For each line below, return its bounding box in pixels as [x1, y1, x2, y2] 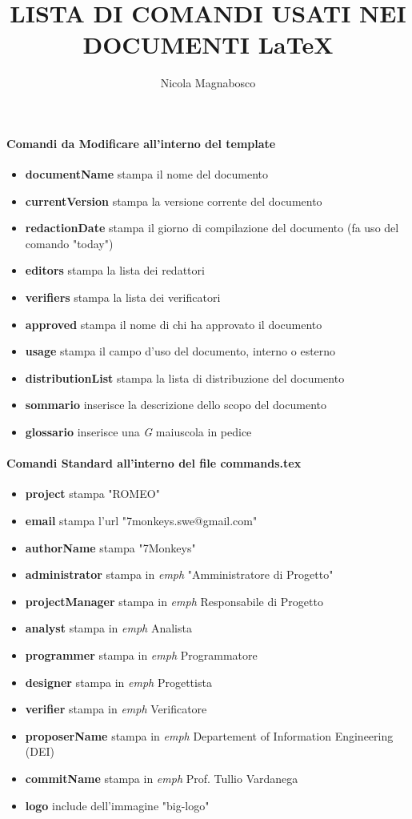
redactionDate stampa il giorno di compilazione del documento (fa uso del [25, 219, 399, 236]
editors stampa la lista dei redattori [25, 262, 205, 279]
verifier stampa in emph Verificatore [25, 701, 207, 717]
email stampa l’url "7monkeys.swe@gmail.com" [25, 512, 258, 529]
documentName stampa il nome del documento [25, 166, 269, 183]
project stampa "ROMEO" [25, 485, 160, 502]
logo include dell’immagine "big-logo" [25, 797, 210, 813]
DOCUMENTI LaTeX [82, 28, 334, 61]
